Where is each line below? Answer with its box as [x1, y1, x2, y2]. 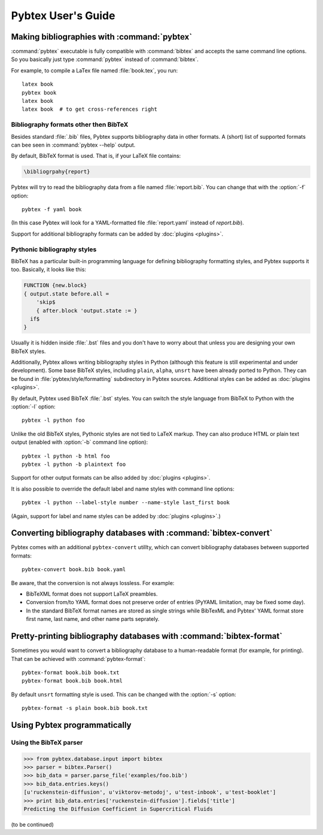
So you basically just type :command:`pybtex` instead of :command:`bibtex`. [11, 56, 199, 63]
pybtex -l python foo [22, 417, 85, 424]
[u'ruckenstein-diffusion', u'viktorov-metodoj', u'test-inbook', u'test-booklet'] [23, 789, 276, 796]
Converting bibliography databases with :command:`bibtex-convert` [11, 528, 273, 538]
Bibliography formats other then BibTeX [11, 120, 129, 129]
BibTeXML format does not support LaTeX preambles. [26, 590, 158, 598]
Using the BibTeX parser [11, 738, 83, 746]
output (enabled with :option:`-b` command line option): [11, 438, 148, 446]
